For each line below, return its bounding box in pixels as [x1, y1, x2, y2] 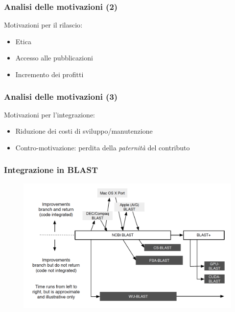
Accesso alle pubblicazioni [15, 53, 93, 63]
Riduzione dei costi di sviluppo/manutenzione [15, 126, 153, 136]
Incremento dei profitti [15, 69, 84, 79]
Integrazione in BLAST [4, 163, 98, 175]
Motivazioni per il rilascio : [4, 20, 83, 30]
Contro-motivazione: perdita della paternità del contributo [15, 142, 190, 152]
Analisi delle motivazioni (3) [4, 90, 118, 102]
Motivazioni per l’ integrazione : [4, 109, 95, 119]
